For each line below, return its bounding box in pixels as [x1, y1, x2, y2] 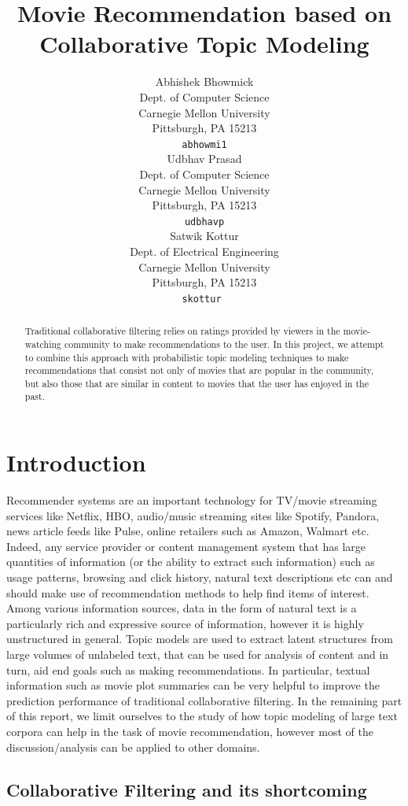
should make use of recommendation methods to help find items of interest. [6, 584, 369, 601]
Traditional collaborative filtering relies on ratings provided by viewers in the [24, 324, 340, 338]
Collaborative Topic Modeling [39, 28, 369, 60]
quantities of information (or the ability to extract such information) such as [6, 553, 375, 570]
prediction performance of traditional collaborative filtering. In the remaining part [6, 692, 402, 708]
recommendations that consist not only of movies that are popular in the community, [24, 364, 374, 377]
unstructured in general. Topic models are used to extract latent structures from [6, 630, 393, 647]
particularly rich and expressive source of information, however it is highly [6, 615, 364, 631]
